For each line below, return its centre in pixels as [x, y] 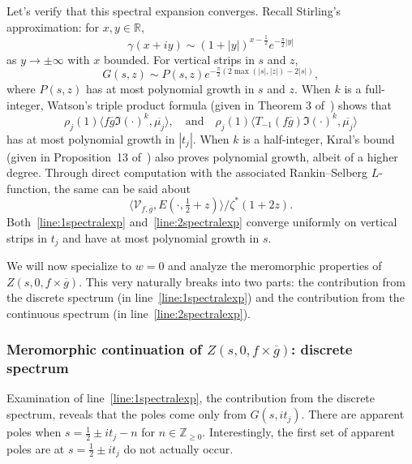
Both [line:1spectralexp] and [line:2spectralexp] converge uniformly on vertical [202, 221]
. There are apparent [353, 414]
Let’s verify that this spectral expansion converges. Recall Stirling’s [174, 11]
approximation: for [53, 26]
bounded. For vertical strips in [179, 59]
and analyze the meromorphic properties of [275, 265]
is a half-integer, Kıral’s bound [319, 138]
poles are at [36, 448]
